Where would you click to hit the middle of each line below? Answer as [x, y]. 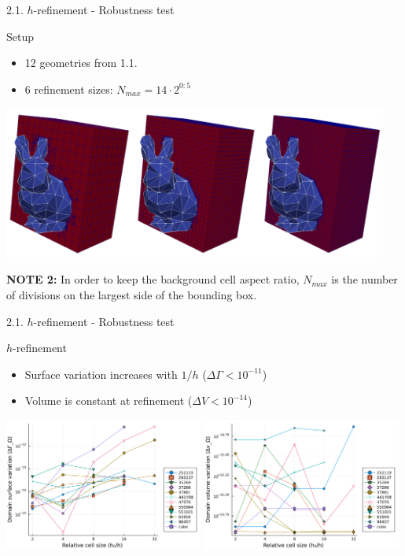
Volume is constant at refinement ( [109, 400]
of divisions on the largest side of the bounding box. [132, 294]
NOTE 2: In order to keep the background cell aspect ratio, [153, 279]
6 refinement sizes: [69, 89]
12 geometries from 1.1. [81, 63]
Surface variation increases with [101, 374]
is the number [364, 279]
